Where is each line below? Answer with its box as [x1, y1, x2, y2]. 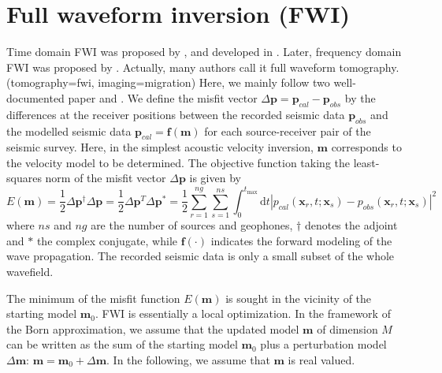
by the [344, 89, 376, 106]
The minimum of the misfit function [6, 289, 180, 306]
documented [6, 89, 65, 106]
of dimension [317, 320, 378, 337]
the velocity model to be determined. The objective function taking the [6, 154, 350, 170]
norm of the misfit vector [45, 170, 166, 186]
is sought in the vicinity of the [225, 289, 372, 306]
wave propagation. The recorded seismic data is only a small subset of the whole [6, 248, 395, 264]
